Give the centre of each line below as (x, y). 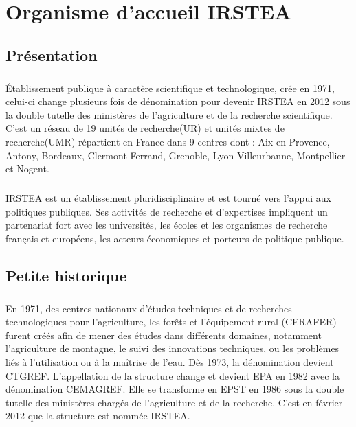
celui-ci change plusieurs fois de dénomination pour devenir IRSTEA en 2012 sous (178, 101)
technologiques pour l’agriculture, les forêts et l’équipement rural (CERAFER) (171, 322)
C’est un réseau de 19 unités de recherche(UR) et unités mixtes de (145, 128)
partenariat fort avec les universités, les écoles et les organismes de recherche (167, 225)
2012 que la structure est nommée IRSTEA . (98, 416)
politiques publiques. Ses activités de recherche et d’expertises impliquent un (167, 211)
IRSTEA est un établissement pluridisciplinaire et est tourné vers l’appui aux (168, 198)
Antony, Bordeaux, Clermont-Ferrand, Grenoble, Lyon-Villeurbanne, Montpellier (176, 155)
